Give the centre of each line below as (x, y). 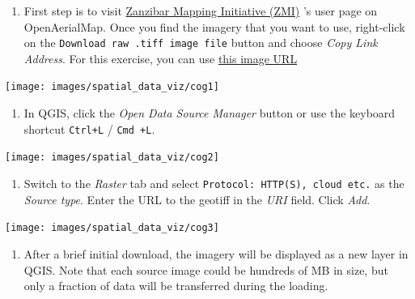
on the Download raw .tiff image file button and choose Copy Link (201, 43)
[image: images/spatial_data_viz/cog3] (112, 228)
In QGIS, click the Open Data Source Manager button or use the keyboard (210, 113)
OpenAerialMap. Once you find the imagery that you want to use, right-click (214, 26)
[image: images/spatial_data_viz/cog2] (112, 158)
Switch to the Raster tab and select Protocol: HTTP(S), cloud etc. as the (214, 183)
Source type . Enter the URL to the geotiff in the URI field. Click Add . (197, 199)
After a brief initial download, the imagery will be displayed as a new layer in (216, 253)
